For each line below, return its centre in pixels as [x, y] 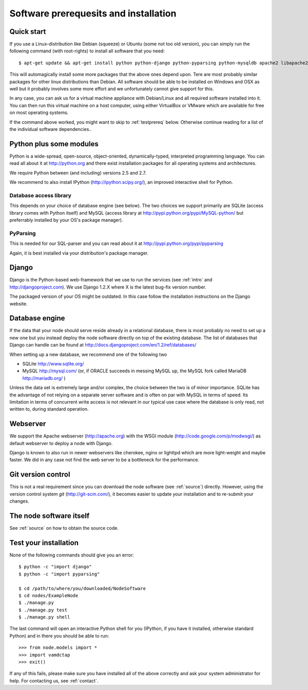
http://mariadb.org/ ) [44, 378]
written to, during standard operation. [49, 409]
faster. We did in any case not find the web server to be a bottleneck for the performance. [104, 460]
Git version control [40, 475]
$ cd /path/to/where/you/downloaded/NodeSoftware [82, 588]
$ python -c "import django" [55, 567]
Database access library [41, 195]
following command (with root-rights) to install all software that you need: [87, 51]
